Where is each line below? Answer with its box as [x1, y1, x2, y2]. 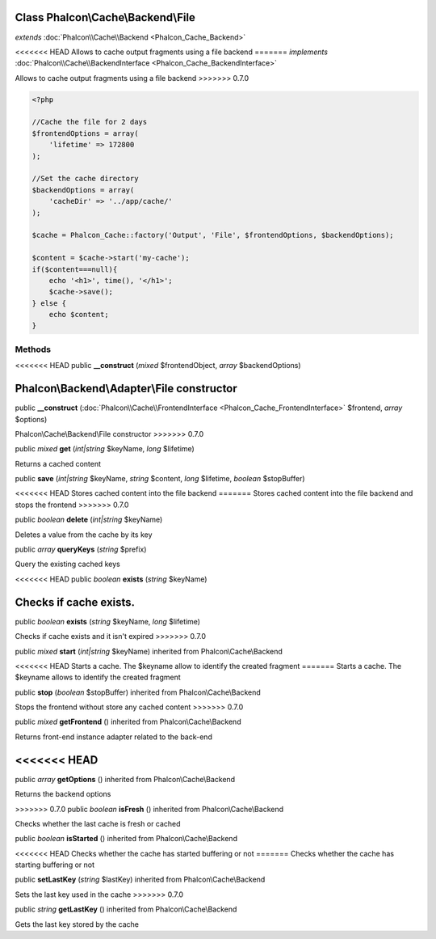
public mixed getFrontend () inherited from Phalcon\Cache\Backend [15, 717, 241, 727]
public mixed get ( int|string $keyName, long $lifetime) [15, 444, 195, 454]
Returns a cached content [15, 459, 101, 468]
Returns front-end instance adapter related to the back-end [15, 732, 213, 742]
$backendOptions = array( [31, 185, 135, 194]
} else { [31, 298, 67, 307]
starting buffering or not [15, 860, 95, 869]
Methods [15, 344, 52, 355]
